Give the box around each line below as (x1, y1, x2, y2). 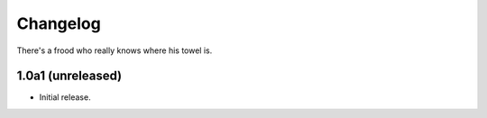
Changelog (16, 14, 101, 33)
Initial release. (39, 92, 91, 103)
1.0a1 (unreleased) (16, 68, 123, 84)
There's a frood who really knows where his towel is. (16, 45, 213, 56)
